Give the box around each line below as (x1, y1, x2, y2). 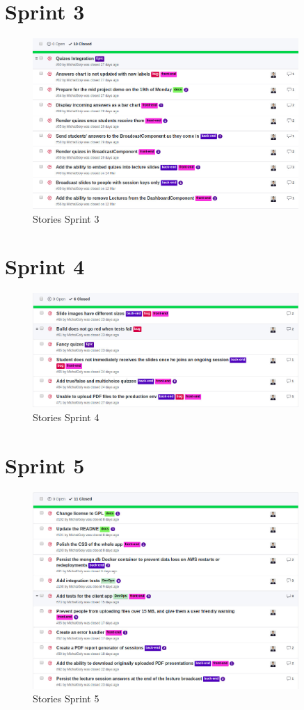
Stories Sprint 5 (33, 691, 99, 706)
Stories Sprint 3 (33, 211, 99, 226)
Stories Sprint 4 (33, 410, 99, 425)
